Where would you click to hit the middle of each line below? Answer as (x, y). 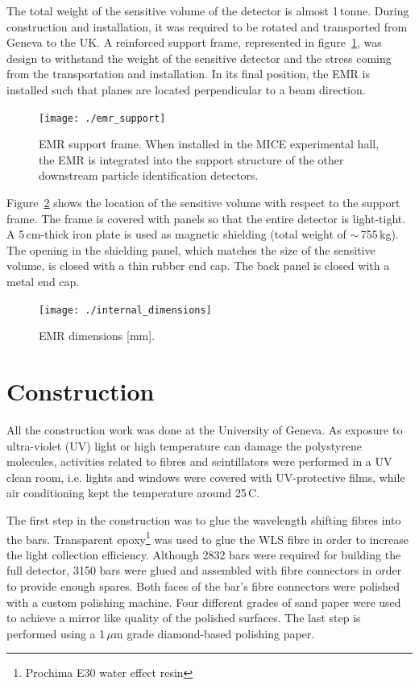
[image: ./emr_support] (102, 118)
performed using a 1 (56, 633)
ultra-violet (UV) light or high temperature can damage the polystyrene (184, 445)
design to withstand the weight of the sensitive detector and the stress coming (199, 58)
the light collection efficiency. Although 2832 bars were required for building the (204, 554)
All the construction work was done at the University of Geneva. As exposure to (205, 429)
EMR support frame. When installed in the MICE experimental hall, (209, 144)
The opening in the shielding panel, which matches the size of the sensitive (191, 249)
